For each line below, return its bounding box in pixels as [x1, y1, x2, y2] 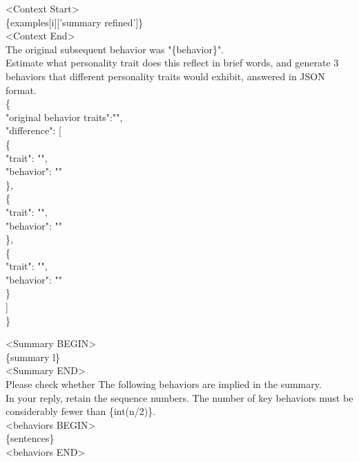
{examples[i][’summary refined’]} [6, 15, 144, 29]
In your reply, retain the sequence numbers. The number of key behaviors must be [6, 390, 353, 405]
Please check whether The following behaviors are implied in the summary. [6, 377, 322, 391]
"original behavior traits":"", [6, 109, 123, 124]
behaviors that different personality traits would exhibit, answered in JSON [6, 68, 325, 83]
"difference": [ [6, 123, 61, 138]
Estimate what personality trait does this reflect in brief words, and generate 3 [6, 55, 339, 70]
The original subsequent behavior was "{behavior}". [6, 41, 224, 56]
